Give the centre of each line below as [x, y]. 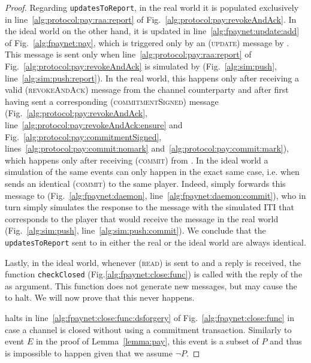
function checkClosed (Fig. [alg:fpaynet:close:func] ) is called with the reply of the [154, 274]
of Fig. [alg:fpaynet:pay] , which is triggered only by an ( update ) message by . [147, 42]
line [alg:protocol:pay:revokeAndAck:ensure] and [94, 125]
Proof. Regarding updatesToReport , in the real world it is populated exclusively [152, 7]
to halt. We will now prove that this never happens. [100, 297]
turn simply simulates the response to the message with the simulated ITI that [150, 207]
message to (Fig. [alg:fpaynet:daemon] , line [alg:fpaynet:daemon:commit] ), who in [155, 195]
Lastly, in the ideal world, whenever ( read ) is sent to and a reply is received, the [153, 262]
